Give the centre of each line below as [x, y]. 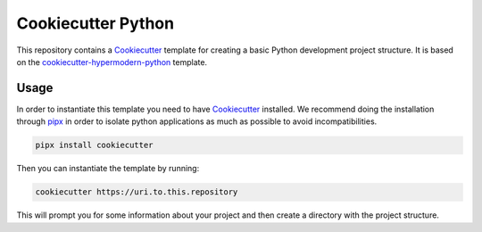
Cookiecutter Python [95, 23]
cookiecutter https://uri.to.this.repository [137, 192]
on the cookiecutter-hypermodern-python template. [112, 62]
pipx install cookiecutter [94, 145]
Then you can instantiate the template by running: [108, 169]
